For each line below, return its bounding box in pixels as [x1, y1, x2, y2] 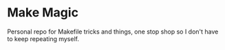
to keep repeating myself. [7, 34, 79, 42]
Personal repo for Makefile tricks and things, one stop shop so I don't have [7, 27, 219, 36]
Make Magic [7, 5, 79, 21]
